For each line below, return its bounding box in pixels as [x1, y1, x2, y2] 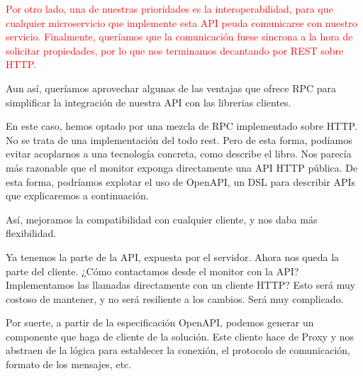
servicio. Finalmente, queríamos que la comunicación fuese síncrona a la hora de [6, 29, 353, 44]
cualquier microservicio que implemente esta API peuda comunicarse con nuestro [6, 15, 357, 30]
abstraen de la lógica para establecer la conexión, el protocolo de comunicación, [6, 343, 351, 358]
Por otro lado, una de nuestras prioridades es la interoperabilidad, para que [6, 1, 333, 16]
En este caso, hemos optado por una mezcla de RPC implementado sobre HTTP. [6, 118, 357, 133]
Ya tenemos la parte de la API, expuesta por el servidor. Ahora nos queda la [6, 249, 340, 264]
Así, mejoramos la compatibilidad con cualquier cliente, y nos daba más [6, 211, 318, 226]
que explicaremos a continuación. [6, 188, 149, 203]
